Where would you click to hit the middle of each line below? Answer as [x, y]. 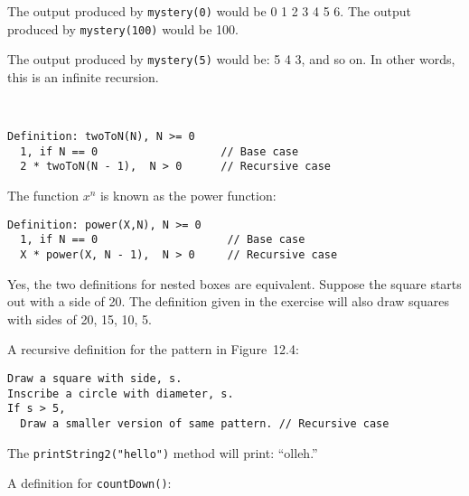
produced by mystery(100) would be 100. [123, 28]
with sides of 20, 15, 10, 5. [80, 318]
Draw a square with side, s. [95, 379]
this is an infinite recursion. [83, 76]
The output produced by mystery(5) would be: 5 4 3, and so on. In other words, [231, 59]
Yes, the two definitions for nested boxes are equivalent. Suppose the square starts [234, 283]
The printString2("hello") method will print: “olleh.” [163, 452]
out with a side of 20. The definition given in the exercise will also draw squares [228, 301]
